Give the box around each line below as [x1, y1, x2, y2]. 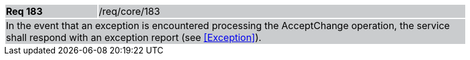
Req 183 [6, 5, 43, 17]
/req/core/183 [99, 5, 160, 17]
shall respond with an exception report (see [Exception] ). [6, 31, 262, 43]
